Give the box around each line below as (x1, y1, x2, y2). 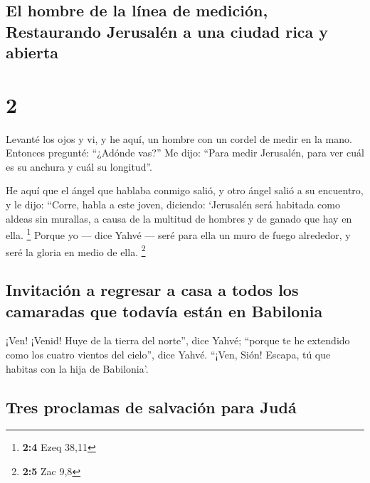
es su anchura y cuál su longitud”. (6, 159, 152, 174)
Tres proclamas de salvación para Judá (6, 396, 297, 418)
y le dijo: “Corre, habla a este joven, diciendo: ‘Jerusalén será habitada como (6, 197, 340, 212)
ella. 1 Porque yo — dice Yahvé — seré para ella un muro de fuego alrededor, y (6, 225, 351, 242)
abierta (6, 41, 59, 63)
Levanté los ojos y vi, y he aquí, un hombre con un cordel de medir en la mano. (6, 131, 352, 146)
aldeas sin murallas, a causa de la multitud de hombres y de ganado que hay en (6, 211, 352, 225)
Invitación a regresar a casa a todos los (6, 279, 299, 301)
